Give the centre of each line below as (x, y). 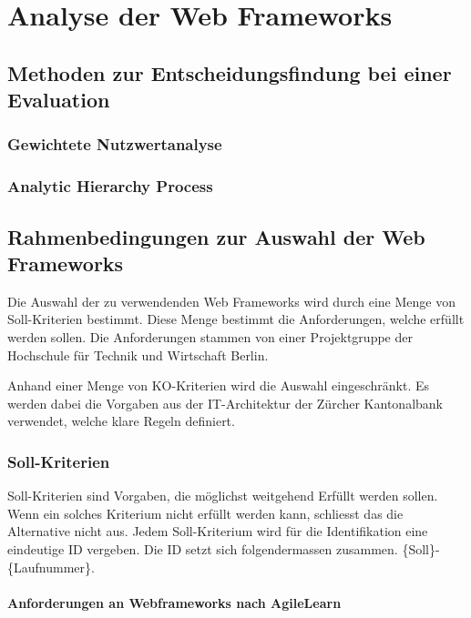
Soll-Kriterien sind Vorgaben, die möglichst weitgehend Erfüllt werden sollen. (223, 496)
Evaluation (59, 100)
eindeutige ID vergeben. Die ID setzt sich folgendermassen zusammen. (203, 548)
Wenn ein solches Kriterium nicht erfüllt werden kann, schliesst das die (205, 513)
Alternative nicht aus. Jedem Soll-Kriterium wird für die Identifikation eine (218, 531)
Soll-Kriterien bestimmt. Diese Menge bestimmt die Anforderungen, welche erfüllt (236, 319)
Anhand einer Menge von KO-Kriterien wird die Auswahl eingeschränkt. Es (219, 385)
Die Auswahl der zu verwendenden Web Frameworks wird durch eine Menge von (231, 301)
